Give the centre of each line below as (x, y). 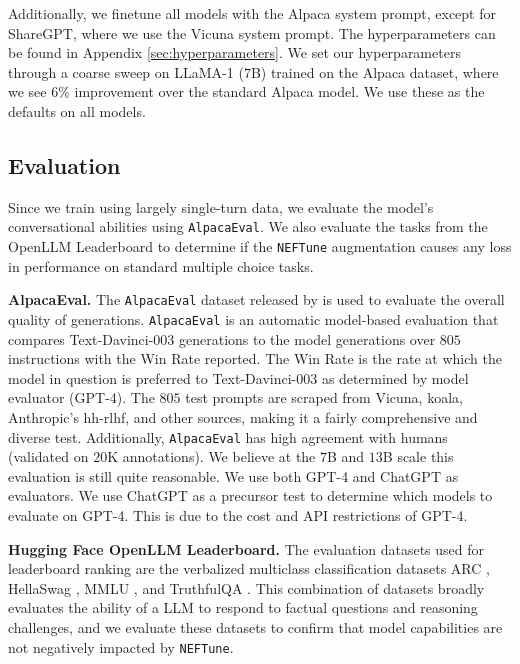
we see (27, 91)
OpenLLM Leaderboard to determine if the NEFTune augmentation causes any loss (260, 246)
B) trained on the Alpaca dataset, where (374, 71)
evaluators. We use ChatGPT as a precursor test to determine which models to (250, 495)
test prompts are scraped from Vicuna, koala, (324, 397)
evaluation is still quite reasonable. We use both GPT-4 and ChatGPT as (233, 475)
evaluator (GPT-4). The (81, 397)
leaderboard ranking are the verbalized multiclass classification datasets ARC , (249, 568)
